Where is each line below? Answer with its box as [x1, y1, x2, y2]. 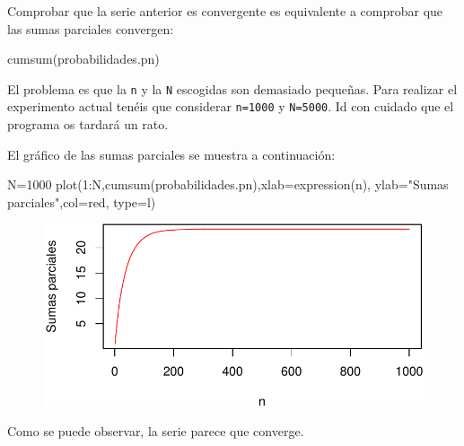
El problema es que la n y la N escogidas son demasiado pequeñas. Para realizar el [7, 79, 458, 98]
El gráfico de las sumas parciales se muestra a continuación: [7, 144, 336, 163]
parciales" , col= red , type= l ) [7, 192, 156, 211]
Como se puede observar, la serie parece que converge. [7, 422, 304, 441]
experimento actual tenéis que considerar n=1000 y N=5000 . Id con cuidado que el [7, 97, 454, 116]
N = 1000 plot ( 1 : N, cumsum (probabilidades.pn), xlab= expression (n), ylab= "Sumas [7, 175, 449, 194]
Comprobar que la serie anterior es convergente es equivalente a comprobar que [7, 2, 443, 20]
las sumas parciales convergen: [7, 19, 174, 38]
